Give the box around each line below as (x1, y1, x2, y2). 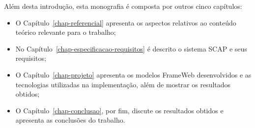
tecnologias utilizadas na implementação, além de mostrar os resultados (15, 79, 231, 89)
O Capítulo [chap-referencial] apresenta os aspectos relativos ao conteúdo (15, 17, 236, 27)
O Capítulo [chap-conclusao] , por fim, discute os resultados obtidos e (15, 105, 224, 115)
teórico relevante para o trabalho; (15, 27, 116, 37)
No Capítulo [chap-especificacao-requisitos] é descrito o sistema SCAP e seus (15, 43, 247, 53)
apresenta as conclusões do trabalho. (15, 115, 125, 125)
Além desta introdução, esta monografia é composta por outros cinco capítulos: (4, 1, 242, 11)
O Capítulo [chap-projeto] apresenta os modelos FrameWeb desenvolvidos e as (15, 69, 252, 79)
